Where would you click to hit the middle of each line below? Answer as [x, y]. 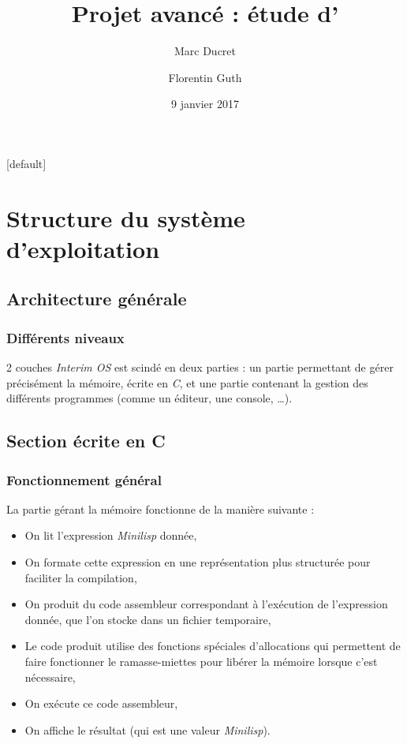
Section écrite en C [86, 441]
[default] [26, 163]
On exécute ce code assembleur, [101, 703]
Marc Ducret [205, 51]
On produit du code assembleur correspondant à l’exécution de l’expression [206, 604]
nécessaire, [50, 677]
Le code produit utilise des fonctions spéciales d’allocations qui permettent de [213, 646]
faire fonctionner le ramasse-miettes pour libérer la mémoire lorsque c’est [201, 661]
